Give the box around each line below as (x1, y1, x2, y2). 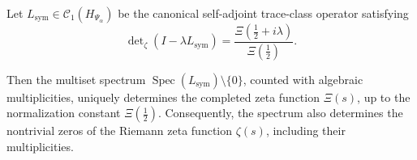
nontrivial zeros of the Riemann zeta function (6, 122, 233, 139)
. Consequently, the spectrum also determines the (157, 104, 403, 121)
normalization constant (6, 104, 121, 121)
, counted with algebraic (243, 70, 363, 87)
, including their (265, 122, 346, 139)
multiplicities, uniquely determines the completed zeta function (6, 88, 320, 105)
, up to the (357, 88, 411, 105)
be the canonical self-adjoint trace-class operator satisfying (118, 5, 409, 21)
